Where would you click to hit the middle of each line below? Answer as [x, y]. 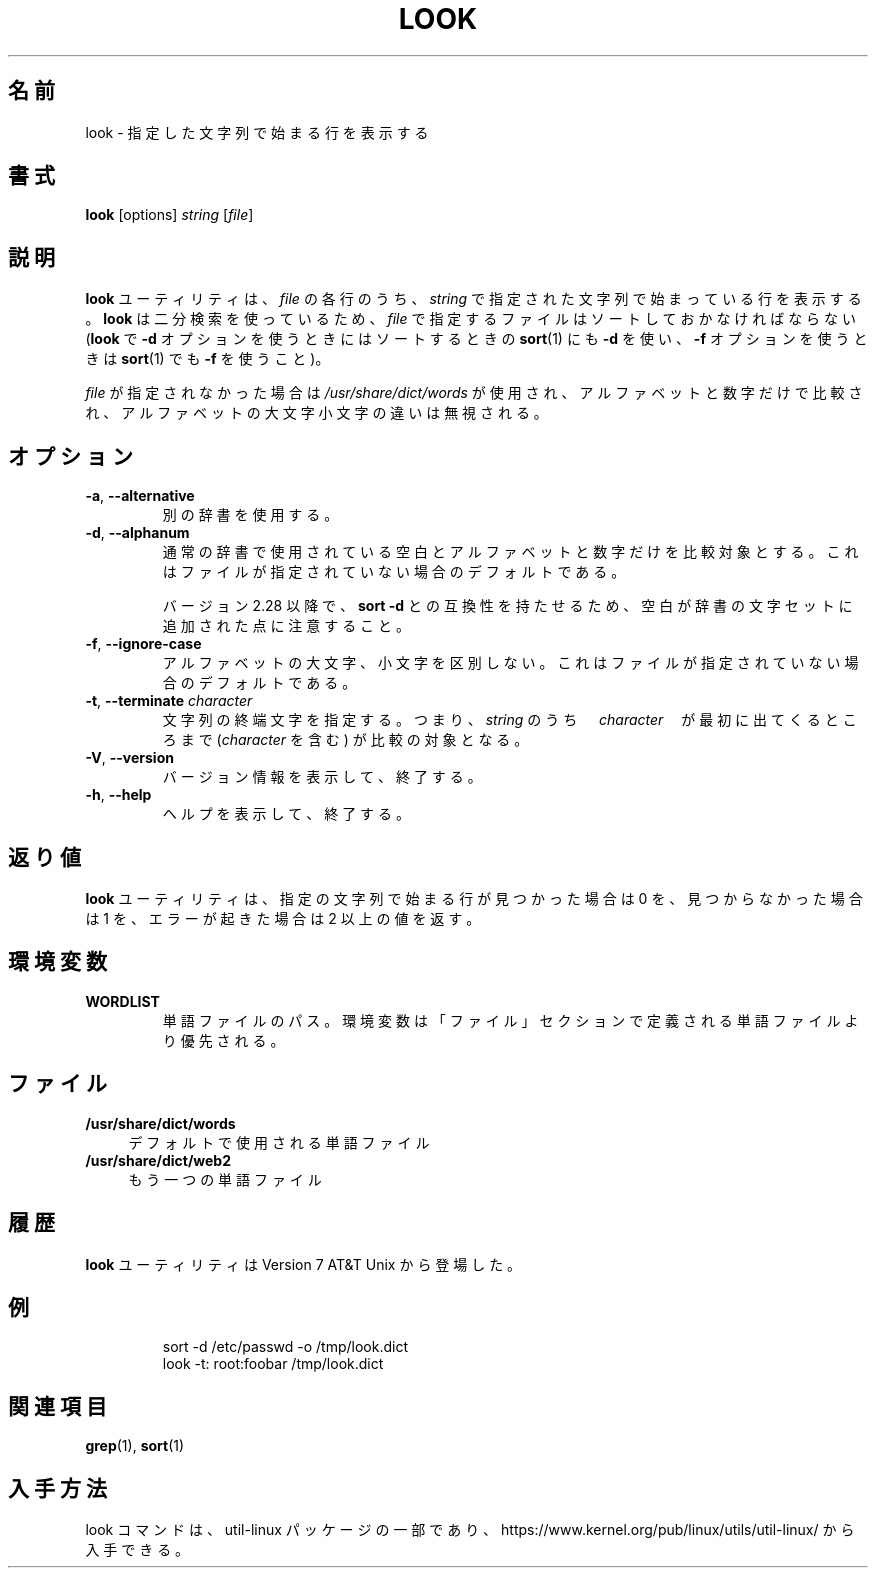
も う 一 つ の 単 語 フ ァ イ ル [225, 1179]
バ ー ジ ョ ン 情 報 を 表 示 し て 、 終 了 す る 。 [322, 777]
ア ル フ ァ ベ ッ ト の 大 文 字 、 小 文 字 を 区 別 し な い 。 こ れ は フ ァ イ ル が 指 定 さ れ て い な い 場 [510, 663]
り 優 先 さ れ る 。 [223, 1040]
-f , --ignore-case [143, 644]
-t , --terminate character [169, 701]
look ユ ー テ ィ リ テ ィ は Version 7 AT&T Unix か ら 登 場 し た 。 [303, 1264]
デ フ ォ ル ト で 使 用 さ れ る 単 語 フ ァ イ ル [279, 1142]
